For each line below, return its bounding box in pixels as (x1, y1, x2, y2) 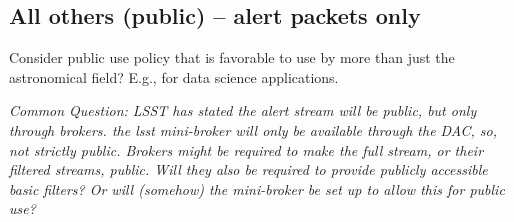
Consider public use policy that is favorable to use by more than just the (9, 47, 455, 68)
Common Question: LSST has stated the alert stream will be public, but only (9, 100, 477, 121)
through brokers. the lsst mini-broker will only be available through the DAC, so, (9, 119, 497, 140)
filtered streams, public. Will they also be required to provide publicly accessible (9, 159, 488, 180)
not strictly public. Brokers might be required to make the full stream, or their (9, 139, 484, 160)
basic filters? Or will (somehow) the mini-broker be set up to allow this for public (9, 178, 505, 199)
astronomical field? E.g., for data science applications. (9, 66, 339, 87)
